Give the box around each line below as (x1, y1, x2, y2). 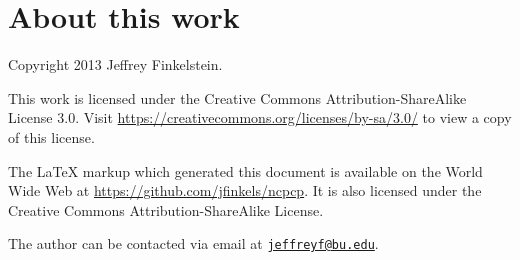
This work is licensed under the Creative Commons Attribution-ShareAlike (8, 87, 467, 108)
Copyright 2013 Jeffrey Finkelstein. (8, 54, 223, 75)
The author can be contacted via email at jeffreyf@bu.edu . (8, 233, 379, 254)
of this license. (8, 126, 95, 147)
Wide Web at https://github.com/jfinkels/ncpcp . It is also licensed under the (8, 180, 482, 201)
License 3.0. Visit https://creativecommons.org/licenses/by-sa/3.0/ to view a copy (8, 107, 512, 128)
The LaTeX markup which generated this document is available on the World (8, 160, 483, 181)
